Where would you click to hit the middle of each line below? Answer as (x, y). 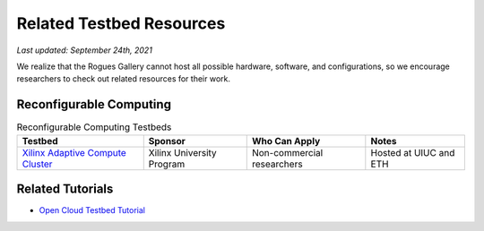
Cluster (37, 164)
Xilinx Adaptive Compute (74, 152)
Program (167, 164)
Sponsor (167, 141)
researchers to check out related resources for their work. (124, 79)
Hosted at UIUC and (413, 152)
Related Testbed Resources (121, 23)
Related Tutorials (65, 189)
